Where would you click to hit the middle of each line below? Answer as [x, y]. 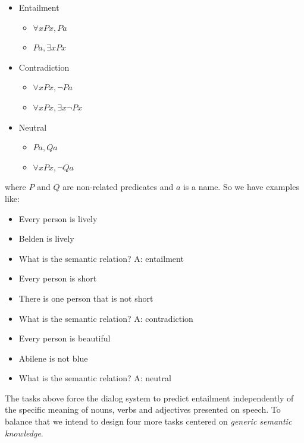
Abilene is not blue [53, 358]
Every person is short [58, 278]
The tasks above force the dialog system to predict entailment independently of [149, 398]
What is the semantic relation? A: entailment [101, 258]
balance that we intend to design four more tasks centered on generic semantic [148, 421]
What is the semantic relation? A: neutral [95, 378]
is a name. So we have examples [241, 187]
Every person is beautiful [65, 338]
